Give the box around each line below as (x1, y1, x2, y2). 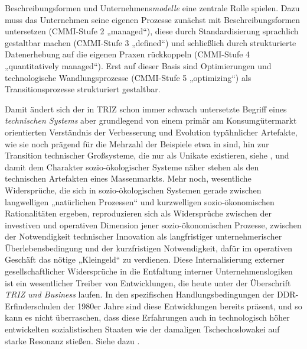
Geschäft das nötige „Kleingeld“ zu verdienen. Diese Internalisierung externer (5, 253, 285, 266)
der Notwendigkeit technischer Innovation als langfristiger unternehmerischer (5, 230, 282, 243)
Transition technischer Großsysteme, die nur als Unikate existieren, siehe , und (5, 149, 289, 161)
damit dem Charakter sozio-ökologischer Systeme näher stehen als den (5, 160, 259, 173)
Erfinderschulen (5, 299, 61, 312)
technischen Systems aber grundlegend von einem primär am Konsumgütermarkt (5, 114, 297, 127)
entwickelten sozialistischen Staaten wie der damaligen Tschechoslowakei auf (5, 323, 280, 335)
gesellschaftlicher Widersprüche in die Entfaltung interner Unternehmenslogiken (5, 265, 293, 277)
